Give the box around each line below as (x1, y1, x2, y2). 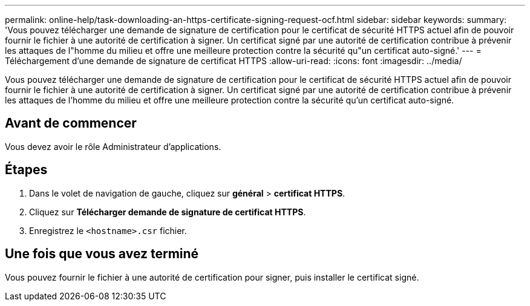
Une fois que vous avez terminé (5, 246, 199, 262)
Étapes (5, 162, 48, 178)
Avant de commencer (5, 116, 137, 131)
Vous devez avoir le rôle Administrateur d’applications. (5, 141, 221, 152)
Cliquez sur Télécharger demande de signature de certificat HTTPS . (29, 206, 306, 217)
